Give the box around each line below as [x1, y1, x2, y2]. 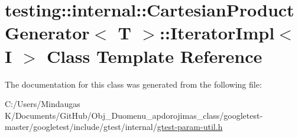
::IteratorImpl [160, 21, 275, 45]
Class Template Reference [46, 44, 263, 68]
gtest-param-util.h [157, 121, 223, 133]
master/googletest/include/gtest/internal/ [5, 121, 157, 133]
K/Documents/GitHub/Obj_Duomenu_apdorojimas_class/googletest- [5, 109, 263, 121]
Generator [5, 21, 90, 45]
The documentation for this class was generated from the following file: [5, 78, 262, 90]
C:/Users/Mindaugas [5, 98, 80, 110]
